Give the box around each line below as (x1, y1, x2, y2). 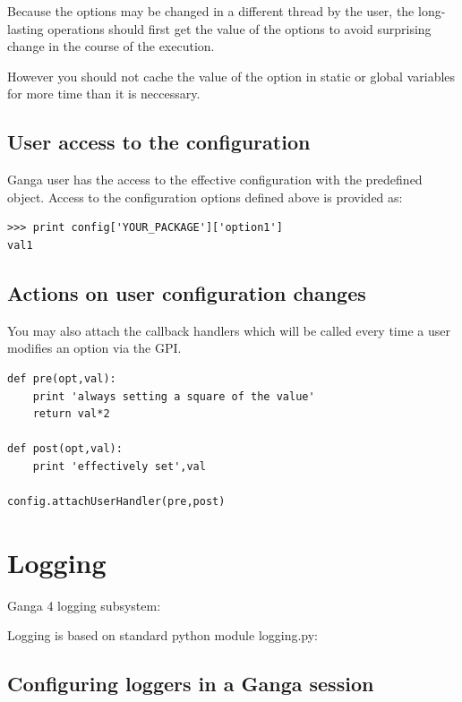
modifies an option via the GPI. (7, 338, 182, 357)
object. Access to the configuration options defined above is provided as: (7, 187, 403, 206)
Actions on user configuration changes (7, 278, 366, 306)
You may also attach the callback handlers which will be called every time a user (7, 321, 450, 339)
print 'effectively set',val (32, 459, 206, 473)
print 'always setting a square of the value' (32, 390, 315, 403)
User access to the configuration (7, 128, 311, 156)
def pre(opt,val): (7, 372, 116, 385)
